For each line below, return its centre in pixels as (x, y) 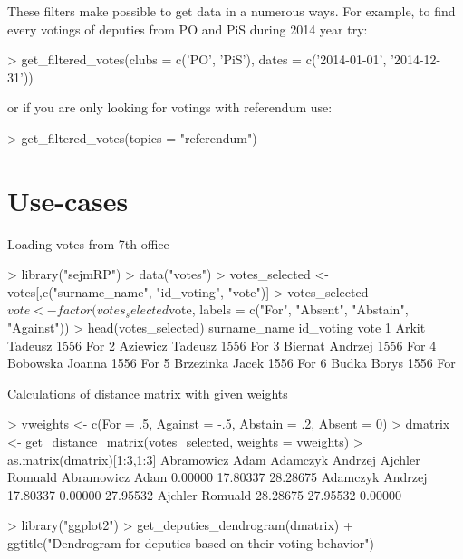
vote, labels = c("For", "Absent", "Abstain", (289, 309)
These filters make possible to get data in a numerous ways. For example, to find (231, 11)
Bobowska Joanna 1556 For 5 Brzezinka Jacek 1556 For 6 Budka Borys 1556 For (231, 363)
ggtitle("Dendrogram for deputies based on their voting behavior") (191, 543)
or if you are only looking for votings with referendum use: (170, 107)
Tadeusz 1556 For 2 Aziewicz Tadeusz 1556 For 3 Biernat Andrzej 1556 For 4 (222, 345)
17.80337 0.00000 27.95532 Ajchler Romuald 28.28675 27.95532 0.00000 (205, 494)
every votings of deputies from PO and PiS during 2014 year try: (188, 29)
